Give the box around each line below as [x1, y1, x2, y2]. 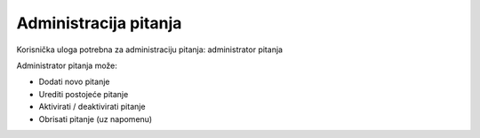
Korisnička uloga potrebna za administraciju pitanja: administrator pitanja [16, 44, 284, 55]
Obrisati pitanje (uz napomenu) [38, 113, 153, 124]
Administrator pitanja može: [16, 60, 117, 71]
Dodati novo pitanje [38, 76, 110, 88]
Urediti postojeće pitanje [38, 88, 129, 99]
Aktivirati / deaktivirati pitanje [38, 102, 146, 112]
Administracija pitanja [16, 13, 182, 33]
